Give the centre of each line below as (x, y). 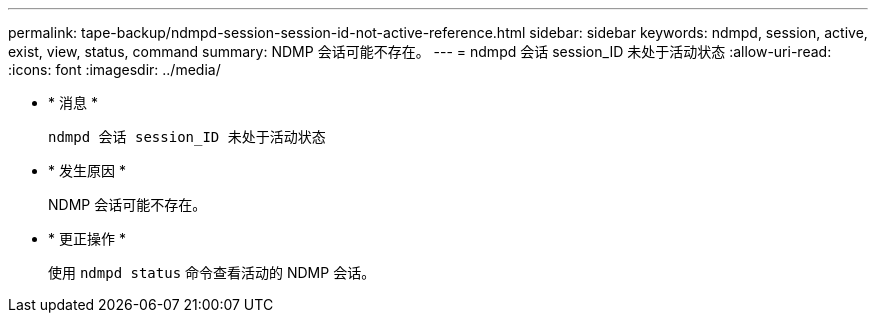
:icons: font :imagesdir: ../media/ (114, 69)
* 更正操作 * (87, 238)
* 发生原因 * (87, 170)
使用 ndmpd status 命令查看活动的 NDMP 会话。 (212, 272)
